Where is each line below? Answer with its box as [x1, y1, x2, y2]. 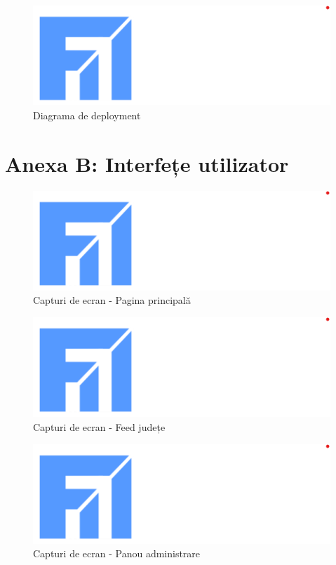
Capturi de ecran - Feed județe [33, 419, 166, 434]
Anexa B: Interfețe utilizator [5, 149, 289, 178]
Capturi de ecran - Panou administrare [33, 546, 201, 561]
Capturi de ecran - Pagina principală [33, 293, 191, 307]
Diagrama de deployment [33, 107, 141, 122]
